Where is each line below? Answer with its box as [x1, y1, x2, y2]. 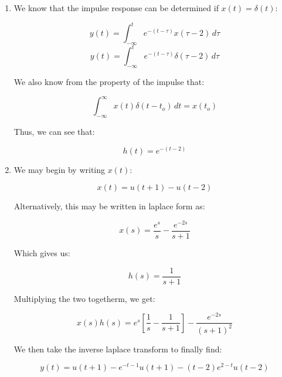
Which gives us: [13, 247, 70, 259]
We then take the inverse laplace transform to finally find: [13, 342, 222, 355]
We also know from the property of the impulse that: [13, 76, 205, 88]
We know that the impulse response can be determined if [13, 2, 219, 13]
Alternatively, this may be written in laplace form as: [13, 200, 205, 212]
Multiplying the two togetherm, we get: [13, 292, 155, 304]
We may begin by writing [13, 163, 106, 175]
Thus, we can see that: [13, 125, 95, 138]
